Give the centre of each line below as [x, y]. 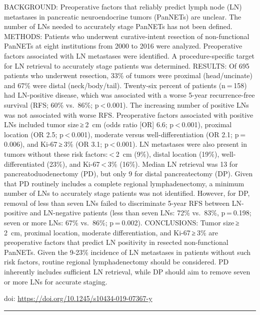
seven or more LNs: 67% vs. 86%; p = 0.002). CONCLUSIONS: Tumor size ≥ [122, 223]
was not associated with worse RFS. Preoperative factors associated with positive [129, 114]
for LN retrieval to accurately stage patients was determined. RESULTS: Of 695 [127, 65]
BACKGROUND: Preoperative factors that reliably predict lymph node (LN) [123, 7]
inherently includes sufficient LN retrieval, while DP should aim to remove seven [127, 272]
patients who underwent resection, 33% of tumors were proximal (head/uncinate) [128, 75]
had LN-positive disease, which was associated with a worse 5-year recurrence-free [129, 95]
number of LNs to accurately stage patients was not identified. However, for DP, [127, 193]
